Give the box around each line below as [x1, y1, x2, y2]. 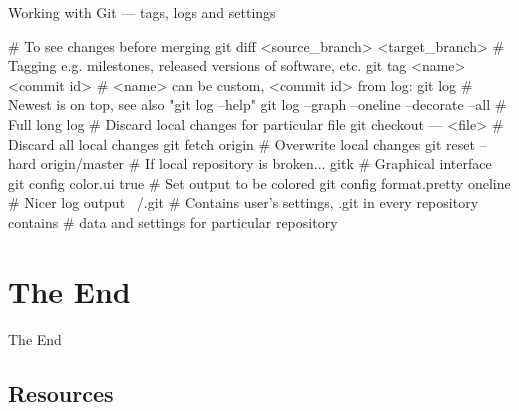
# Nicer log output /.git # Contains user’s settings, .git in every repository [8, 192, 479, 213]
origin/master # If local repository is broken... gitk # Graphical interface [40, 153, 492, 174]
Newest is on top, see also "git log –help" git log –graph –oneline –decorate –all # [8, 94, 507, 115]
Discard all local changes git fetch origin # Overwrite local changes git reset [8, 133, 475, 154]
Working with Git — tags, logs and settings [8, 2, 276, 22]
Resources [8, 377, 114, 408]
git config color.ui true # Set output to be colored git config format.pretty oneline [8, 172, 511, 193]
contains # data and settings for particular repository [8, 211, 338, 232]
